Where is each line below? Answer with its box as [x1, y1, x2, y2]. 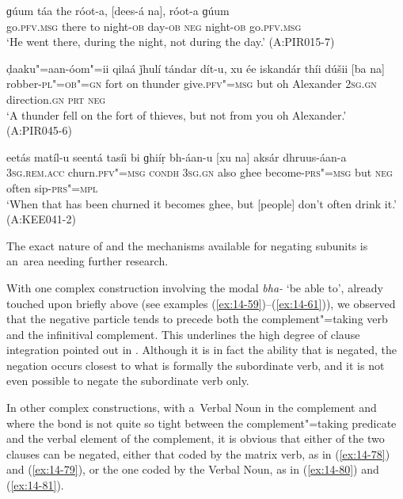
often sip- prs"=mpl [6, 179, 98, 196]
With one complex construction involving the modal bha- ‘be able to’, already [6, 279, 383, 295]
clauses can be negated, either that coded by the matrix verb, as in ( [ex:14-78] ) [6, 445, 390, 462]
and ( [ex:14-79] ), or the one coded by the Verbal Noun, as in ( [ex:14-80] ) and [6, 461, 379, 478]
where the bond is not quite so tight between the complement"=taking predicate [6, 414, 397, 431]
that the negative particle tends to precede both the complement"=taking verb [6, 310, 388, 327]
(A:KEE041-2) [6, 211, 76, 227]
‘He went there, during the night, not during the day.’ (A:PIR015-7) [6, 33, 335, 50]
